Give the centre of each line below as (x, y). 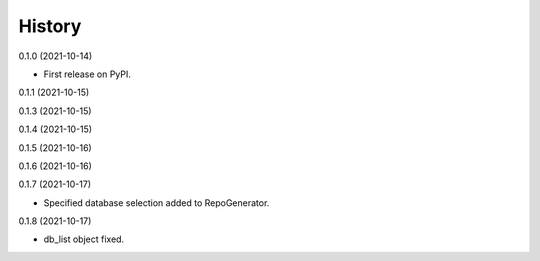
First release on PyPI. (87, 74)
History (50, 26)
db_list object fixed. (84, 239)
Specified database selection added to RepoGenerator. (156, 202)
